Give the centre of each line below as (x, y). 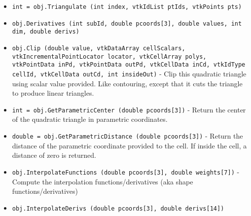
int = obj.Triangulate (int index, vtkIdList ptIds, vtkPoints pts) (127, 7)
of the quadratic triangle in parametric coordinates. (90, 119)
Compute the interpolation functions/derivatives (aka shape (103, 181)
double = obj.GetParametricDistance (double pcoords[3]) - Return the (127, 136)
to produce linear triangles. (53, 93)
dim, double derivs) (46, 32)
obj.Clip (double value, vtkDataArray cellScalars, (99, 48)
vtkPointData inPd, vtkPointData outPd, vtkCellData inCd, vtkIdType (129, 65)
